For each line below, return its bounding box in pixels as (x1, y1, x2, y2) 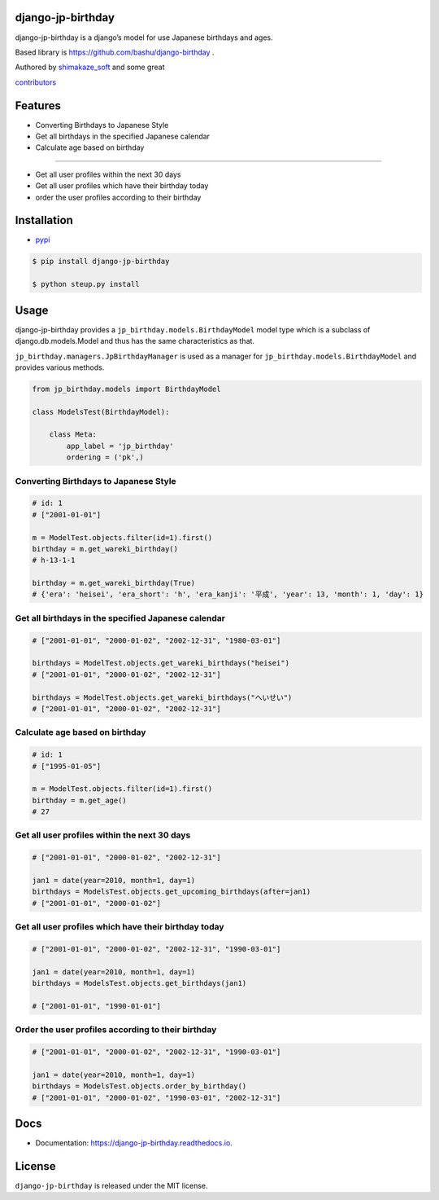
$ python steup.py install (32, 279, 140, 289)
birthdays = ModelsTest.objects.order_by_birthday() (32, 1082, 247, 1091)
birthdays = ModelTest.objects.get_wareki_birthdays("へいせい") (32, 692, 293, 702)
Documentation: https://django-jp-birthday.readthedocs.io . (35, 1138, 233, 1148)
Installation (15, 213, 73, 227)
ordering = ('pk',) (66, 453, 144, 462)
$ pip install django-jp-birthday (32, 257, 170, 266)
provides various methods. (15, 363, 105, 372)
